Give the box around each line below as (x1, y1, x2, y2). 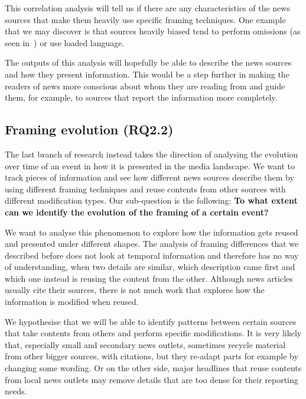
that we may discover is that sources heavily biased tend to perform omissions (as (5, 25, 301, 37)
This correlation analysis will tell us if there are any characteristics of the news (5, 2, 290, 14)
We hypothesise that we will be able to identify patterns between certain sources (5, 315, 297, 327)
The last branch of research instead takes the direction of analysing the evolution (5, 147, 298, 160)
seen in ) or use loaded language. (5, 36, 125, 49)
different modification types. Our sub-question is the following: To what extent (5, 194, 298, 207)
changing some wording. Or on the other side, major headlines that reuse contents (5, 362, 302, 374)
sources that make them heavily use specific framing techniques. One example (5, 13, 286, 25)
